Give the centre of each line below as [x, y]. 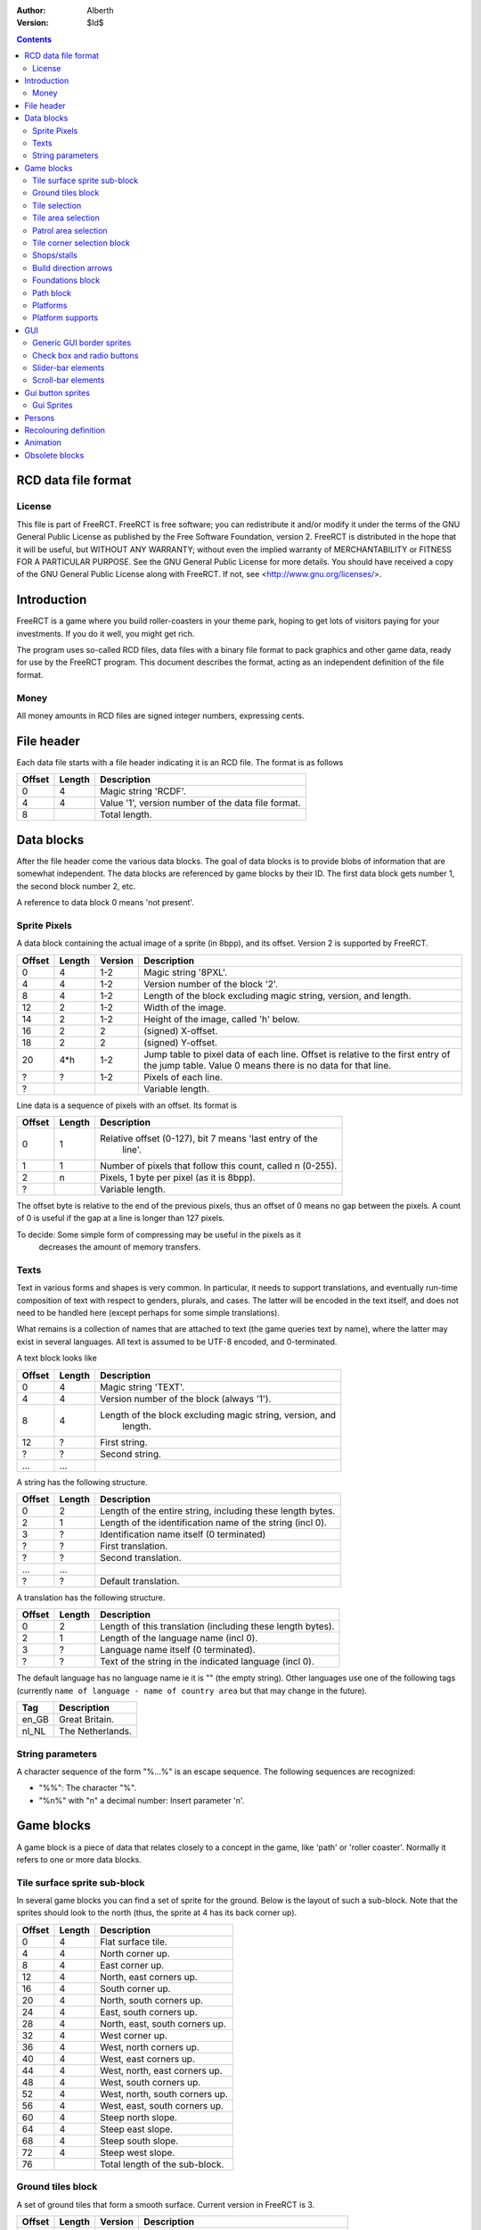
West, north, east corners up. [161, 2070]
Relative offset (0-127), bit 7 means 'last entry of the [208, 1138]
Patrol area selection [70, 230]
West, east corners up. [147, 2059]
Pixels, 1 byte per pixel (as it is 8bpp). [177, 1177]
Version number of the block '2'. [211, 984]
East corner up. [132, 1965]
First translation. [134, 1546]
